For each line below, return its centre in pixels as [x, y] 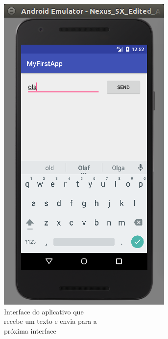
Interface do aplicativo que [44, 311]
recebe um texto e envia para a [50, 321]
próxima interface [30, 330]
